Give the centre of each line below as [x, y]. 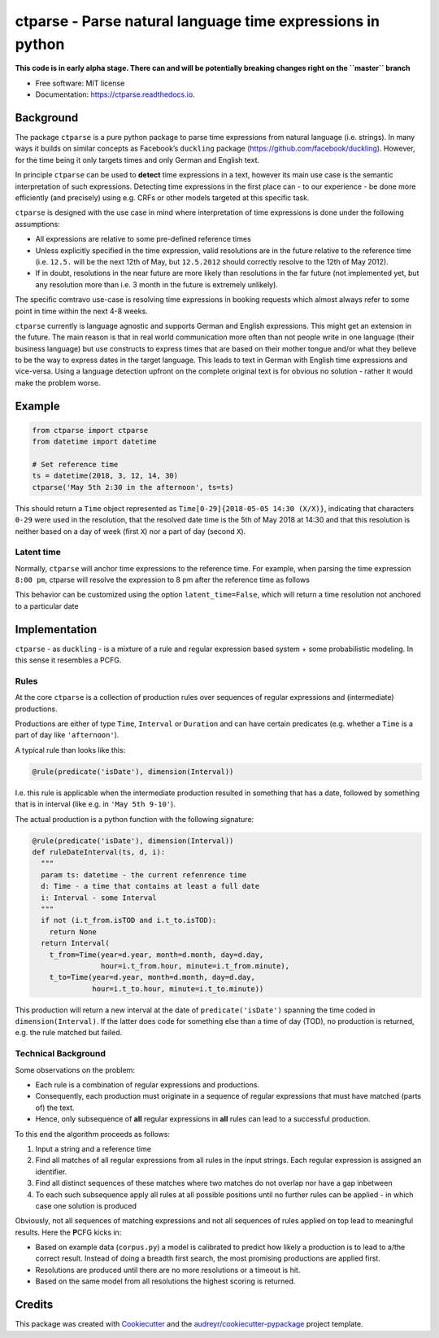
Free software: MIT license [80, 83]
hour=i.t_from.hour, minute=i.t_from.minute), [195, 966]
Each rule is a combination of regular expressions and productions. [148, 1084]
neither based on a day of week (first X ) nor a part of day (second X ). [130, 531]
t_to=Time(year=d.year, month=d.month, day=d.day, [152, 977]
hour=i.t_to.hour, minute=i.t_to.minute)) [178, 988]
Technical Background [60, 1054]
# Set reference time [75, 465]
